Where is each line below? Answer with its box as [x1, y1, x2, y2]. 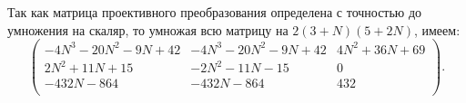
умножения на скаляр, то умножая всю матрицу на [7, 20, 289, 39]
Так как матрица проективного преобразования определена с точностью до [7, 3, 422, 21]
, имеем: [413, 20, 461, 39]
